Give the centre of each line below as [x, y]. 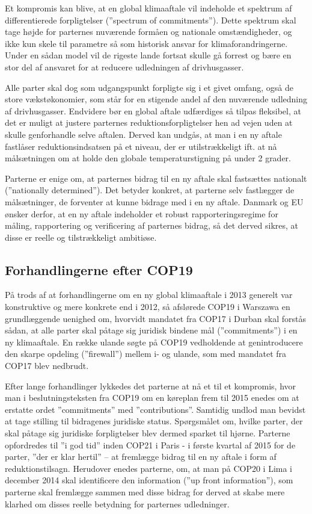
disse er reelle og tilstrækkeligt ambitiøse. [81, 237]
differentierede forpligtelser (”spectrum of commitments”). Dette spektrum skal [151, 20]
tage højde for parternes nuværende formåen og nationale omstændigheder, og [148, 32]
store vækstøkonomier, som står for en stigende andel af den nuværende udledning [156, 99]
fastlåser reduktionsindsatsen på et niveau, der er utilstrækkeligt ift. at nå [141, 146]
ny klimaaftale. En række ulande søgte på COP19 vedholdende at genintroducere [154, 342]
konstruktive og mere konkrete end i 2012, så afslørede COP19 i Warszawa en [148, 307]
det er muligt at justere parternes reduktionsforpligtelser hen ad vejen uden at [149, 122]
